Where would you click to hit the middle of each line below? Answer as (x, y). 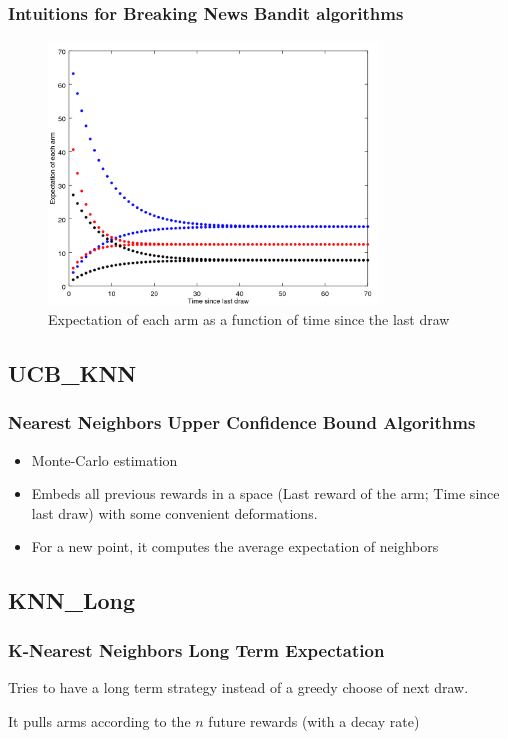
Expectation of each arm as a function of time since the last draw (249, 318)
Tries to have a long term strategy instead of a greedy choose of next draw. (238, 686)
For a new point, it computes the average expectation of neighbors (235, 546)
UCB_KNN (72, 372)
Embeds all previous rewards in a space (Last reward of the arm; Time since (265, 493)
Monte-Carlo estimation (104, 459)
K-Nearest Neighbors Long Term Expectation (196, 649)
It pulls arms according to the (99, 720)
